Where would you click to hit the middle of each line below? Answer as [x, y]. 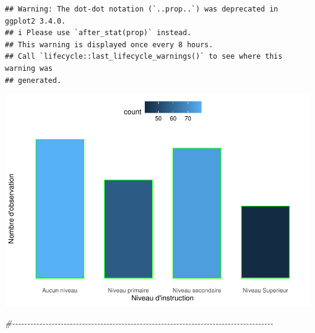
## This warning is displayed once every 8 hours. [109, 45]
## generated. [33, 80]
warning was [29, 68]
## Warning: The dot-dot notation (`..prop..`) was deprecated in [142, 9]
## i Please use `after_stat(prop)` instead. [98, 33]
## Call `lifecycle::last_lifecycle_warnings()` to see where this [144, 57]
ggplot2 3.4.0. [35, 21]
